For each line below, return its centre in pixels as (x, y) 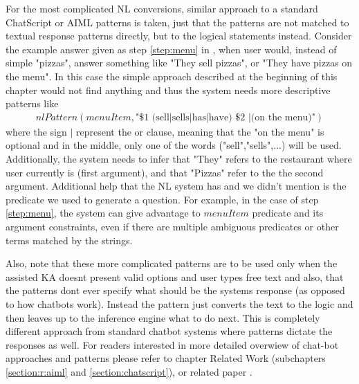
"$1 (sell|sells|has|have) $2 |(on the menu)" (225, 117)
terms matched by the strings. (69, 240)
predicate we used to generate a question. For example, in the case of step (162, 199)
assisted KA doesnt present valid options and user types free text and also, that (175, 276)
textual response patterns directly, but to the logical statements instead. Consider (179, 36)
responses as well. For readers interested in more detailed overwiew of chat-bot (172, 344)
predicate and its (288, 213)
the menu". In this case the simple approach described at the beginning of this (172, 76)
